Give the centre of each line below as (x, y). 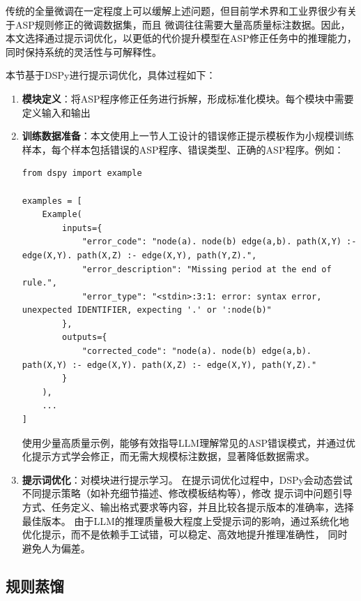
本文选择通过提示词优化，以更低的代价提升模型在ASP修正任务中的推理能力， (181, 38)
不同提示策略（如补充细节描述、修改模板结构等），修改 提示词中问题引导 (187, 493)
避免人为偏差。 (56, 548)
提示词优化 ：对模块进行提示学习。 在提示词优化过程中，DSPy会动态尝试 (187, 479)
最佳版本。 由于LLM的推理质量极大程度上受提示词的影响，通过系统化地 (185, 520)
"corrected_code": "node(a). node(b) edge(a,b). (197, 351)
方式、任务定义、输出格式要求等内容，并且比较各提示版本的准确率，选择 (188, 507)
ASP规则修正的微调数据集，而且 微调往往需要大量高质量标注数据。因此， (183, 24)
